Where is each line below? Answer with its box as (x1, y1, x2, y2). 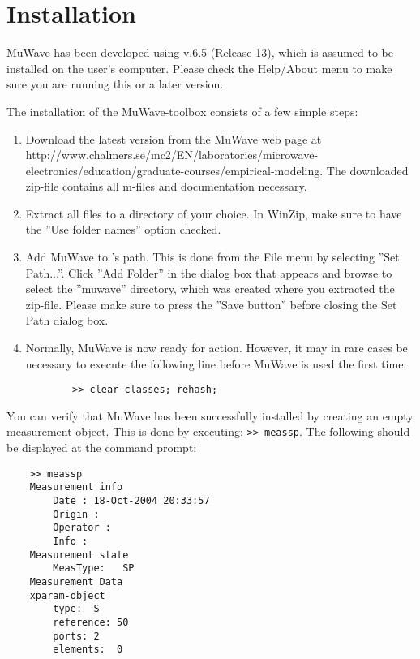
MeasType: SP (53, 562, 135, 575)
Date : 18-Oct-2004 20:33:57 (53, 495, 210, 507)
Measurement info (29, 481, 123, 493)
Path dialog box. (25, 312, 109, 329)
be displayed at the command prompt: (6, 439, 197, 456)
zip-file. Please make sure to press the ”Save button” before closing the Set (25, 295, 397, 312)
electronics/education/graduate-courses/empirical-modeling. (25, 162, 324, 179)
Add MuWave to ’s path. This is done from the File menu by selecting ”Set (25, 248, 400, 265)
